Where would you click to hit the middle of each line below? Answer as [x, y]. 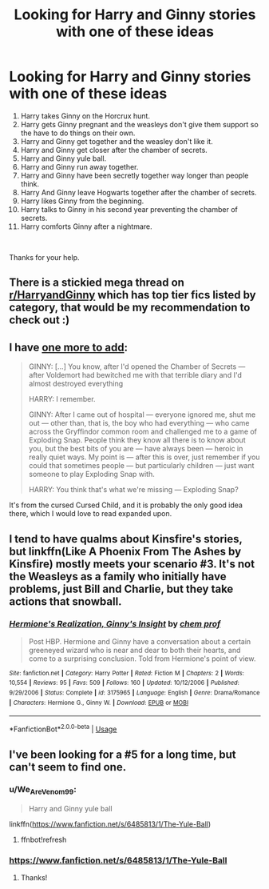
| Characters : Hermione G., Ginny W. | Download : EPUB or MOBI [99, 703]
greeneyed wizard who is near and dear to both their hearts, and [134, 650]
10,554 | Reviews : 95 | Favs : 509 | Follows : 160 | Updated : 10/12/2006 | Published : [125, 683]
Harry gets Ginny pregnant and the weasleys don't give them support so [139, 124]
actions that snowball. [65, 601]
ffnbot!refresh [44, 840]
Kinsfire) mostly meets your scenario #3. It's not [132, 564]
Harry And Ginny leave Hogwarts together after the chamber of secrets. [138, 192]
